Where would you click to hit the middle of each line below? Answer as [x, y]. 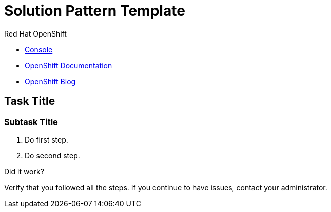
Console [39, 49]
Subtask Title [31, 122]
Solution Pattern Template [95, 11]
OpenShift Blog [50, 81]
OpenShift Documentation [69, 65]
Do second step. [52, 155]
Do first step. [46, 139]
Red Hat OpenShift [35, 33]
